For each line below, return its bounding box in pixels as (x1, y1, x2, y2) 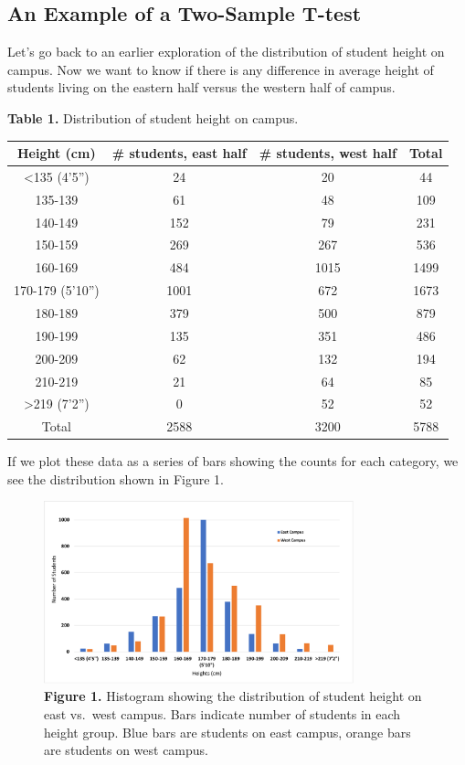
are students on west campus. (44, 740, 208, 760)
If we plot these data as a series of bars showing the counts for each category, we (7, 452, 459, 471)
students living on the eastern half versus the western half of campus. (7, 78, 396, 97)
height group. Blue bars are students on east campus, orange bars (44, 722, 411, 741)
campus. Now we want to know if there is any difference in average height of (7, 59, 434, 79)
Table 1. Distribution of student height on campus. (7, 108, 299, 127)
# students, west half (259, 143, 396, 163)
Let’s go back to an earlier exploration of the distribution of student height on (7, 42, 445, 61)
